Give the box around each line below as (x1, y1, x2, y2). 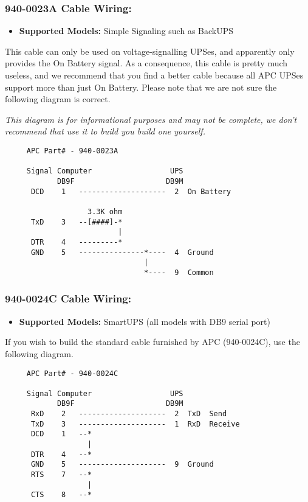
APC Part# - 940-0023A (26, 146, 118, 155)
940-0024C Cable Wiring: (5, 291, 131, 306)
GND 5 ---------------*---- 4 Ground (30, 248, 214, 257)
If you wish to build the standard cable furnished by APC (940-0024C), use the (5, 335, 300, 348)
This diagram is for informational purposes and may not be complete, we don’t (5, 113, 297, 125)
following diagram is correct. (5, 92, 111, 105)
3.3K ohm (87, 207, 123, 216)
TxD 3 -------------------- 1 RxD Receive (30, 419, 240, 428)
